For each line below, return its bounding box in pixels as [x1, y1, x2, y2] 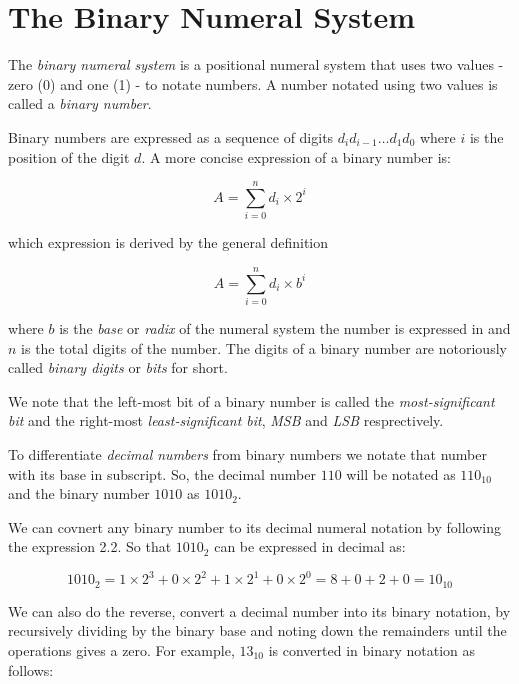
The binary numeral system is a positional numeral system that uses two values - [8, 54, 504, 75]
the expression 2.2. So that [8, 536, 172, 557]
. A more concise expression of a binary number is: [141, 146, 451, 167]
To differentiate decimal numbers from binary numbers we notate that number [8, 443, 487, 464]
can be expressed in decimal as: [214, 536, 406, 557]
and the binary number [8, 483, 150, 504]
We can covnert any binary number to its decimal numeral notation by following [8, 516, 501, 537]
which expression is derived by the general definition [8, 232, 329, 253]
